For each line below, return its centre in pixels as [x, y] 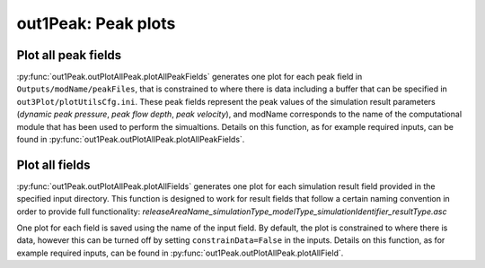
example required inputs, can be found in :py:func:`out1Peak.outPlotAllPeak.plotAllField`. [180, 253]
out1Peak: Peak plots [96, 23]
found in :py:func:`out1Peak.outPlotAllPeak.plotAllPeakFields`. [131, 140]
